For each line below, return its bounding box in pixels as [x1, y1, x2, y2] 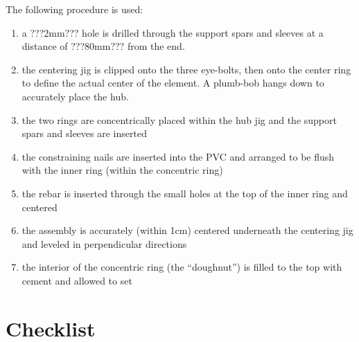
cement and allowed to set [21, 273, 132, 287]
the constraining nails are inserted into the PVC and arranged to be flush [21, 149, 335, 163]
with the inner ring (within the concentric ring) [21, 163, 223, 177]
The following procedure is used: [6, 2, 143, 16]
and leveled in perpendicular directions [21, 236, 187, 251]
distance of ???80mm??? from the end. [21, 39, 185, 53]
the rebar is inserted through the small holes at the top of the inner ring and [21, 186, 348, 200]
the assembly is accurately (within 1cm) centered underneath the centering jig [21, 223, 353, 237]
